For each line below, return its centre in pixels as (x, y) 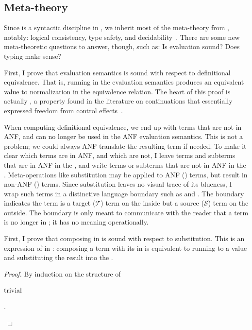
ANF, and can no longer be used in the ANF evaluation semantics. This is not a (123, 136)
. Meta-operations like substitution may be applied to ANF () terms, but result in (126, 174)
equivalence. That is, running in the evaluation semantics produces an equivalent (124, 82)
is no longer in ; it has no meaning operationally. (76, 222)
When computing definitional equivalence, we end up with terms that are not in (123, 127)
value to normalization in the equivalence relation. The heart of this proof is (117, 91)
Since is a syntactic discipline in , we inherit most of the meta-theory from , (117, 27)
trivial (13, 290)
